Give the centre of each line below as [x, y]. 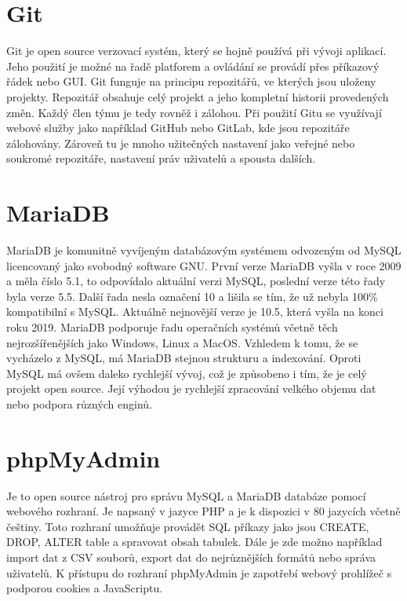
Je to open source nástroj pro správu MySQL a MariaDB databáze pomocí [186, 495]
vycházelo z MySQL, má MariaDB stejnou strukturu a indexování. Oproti [184, 358]
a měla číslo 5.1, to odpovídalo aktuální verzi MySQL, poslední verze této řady [196, 281]
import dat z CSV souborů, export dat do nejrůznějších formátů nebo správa [191, 557]
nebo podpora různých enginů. [80, 403]
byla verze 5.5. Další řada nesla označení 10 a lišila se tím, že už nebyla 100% [192, 296]
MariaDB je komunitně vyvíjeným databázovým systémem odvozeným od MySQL [204, 250]
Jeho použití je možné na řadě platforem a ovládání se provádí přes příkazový [193, 66]
